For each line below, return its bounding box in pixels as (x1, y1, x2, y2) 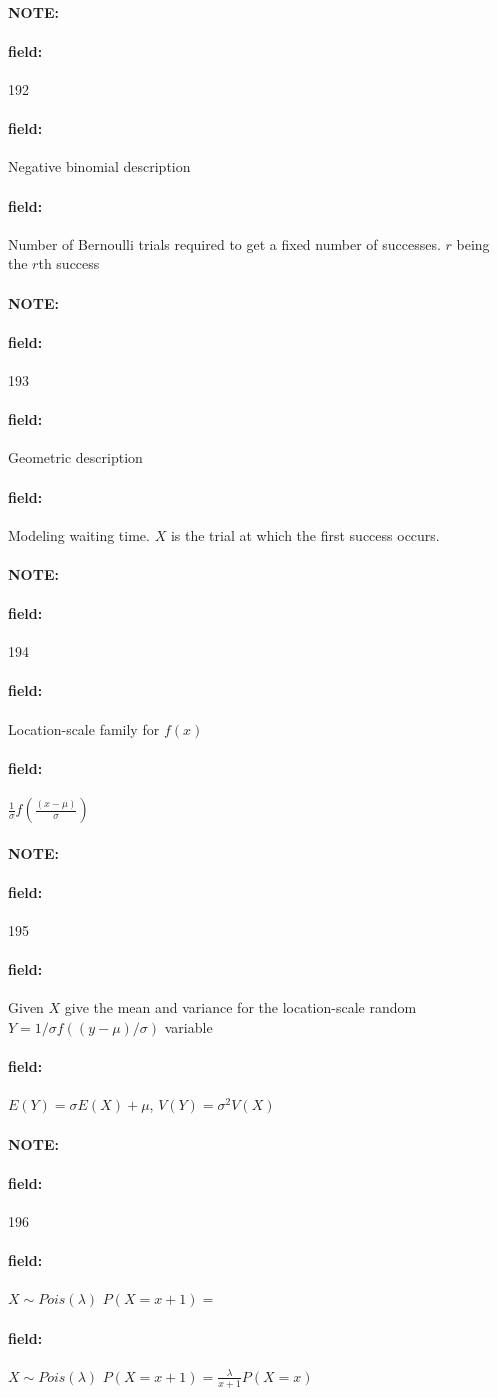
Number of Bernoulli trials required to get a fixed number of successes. (8, 233, 441, 254)
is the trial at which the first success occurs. (170, 524, 440, 545)
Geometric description (8, 447, 143, 468)
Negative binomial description (8, 156, 191, 177)
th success (38, 253, 100, 274)
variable (164, 1017, 213, 1038)
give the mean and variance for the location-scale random (64, 997, 417, 1018)
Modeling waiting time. (8, 524, 150, 545)
